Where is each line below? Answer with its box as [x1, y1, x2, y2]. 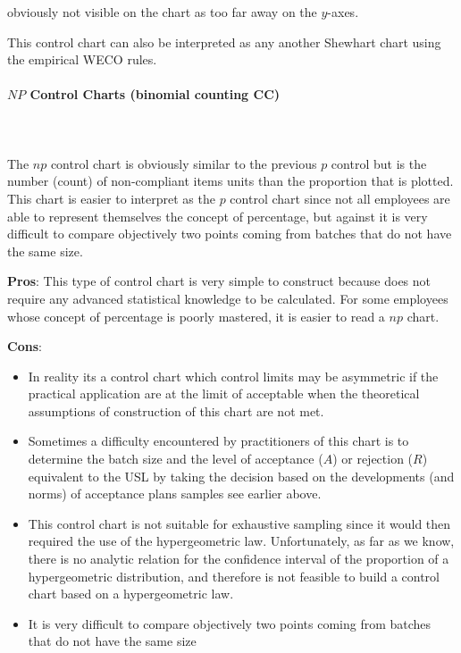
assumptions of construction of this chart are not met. [28, 401, 324, 420]
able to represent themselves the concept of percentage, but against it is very [7, 206, 428, 225]
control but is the [331, 154, 427, 172]
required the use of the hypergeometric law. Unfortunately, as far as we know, [28, 532, 455, 550]
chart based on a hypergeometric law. [28, 584, 234, 603]
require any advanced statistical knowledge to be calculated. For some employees [7, 289, 448, 307]
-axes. [327, 3, 359, 21]
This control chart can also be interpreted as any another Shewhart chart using [7, 32, 441, 51]
